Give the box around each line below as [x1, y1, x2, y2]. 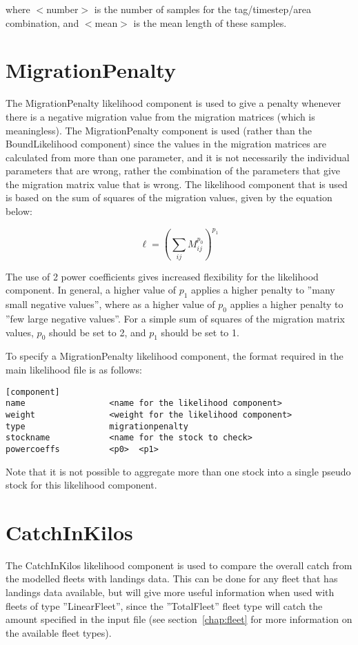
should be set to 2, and [48, 325, 146, 339]
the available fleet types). [6, 625, 112, 639]
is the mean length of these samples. [133, 15, 287, 30]
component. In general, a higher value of [6, 283, 177, 297]
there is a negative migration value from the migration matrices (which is [6, 109, 315, 123]
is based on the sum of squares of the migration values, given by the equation [6, 190, 332, 205]
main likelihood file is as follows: [6, 362, 142, 377]
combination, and [6, 15, 79, 30]
